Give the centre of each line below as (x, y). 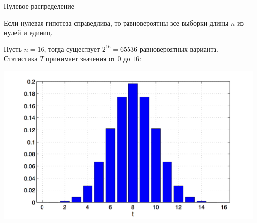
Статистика (21, 58)
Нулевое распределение (39, 6)
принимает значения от (81, 58)
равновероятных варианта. (179, 49)
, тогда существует (72, 49)
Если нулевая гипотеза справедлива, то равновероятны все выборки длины (116, 22)
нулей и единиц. (28, 32)
